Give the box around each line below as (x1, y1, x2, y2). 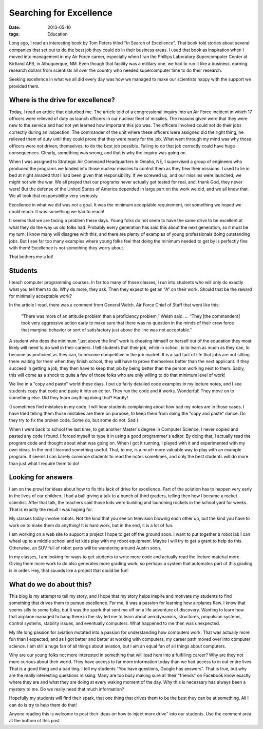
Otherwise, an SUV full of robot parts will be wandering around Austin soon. (9, 545, 162, 551)
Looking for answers (9, 473, 73, 482)
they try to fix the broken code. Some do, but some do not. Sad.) (9, 417, 139, 423)
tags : (9, 31, 20, 37)
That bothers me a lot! (9, 254, 54, 260)
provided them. (9, 83, 40, 89)
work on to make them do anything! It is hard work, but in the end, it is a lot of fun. (9, 522, 174, 528)
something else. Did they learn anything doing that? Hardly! (9, 395, 128, 401)
